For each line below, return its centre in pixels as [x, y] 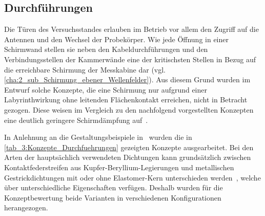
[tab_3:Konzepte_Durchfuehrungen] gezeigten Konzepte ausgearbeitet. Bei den [129, 147]
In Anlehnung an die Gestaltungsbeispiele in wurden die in [98, 137]
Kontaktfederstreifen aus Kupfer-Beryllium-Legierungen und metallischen [119, 167]
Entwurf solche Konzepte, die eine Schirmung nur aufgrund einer [106, 89]
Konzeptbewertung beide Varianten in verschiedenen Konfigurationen [113, 197]
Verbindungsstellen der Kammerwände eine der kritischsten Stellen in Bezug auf [130, 59]
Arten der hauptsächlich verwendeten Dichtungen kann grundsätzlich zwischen [128, 157]
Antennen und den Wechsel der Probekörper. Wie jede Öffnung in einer [117, 39]
